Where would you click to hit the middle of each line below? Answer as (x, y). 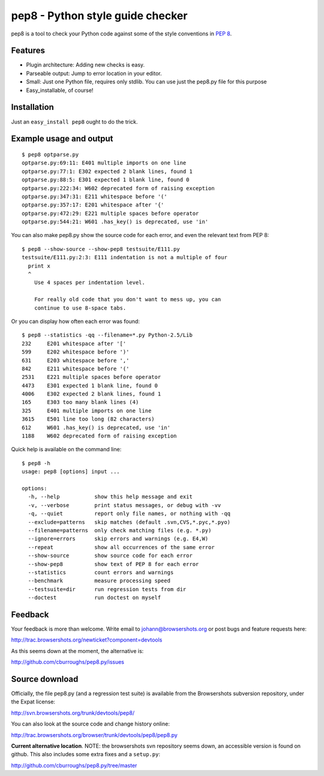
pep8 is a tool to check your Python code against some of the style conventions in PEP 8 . (121, 34)
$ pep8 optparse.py (50, 154)
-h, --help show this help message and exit (110, 497)
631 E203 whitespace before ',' (76, 360)
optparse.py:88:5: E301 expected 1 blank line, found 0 (106, 180)
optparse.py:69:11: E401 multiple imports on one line (104, 163)
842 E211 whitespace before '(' (76, 368)
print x (39, 266)
